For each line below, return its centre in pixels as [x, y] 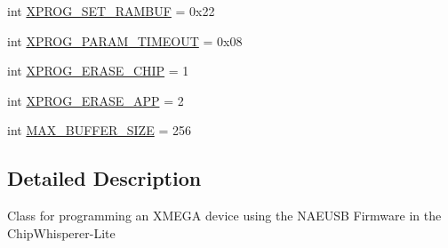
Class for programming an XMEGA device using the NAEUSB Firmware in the [224, 216]
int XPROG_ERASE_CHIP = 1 [98, 71]
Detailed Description [104, 178]
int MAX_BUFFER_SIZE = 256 [99, 130]
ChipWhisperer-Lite [61, 232]
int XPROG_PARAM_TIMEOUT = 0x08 [125, 40]
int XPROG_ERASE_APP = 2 [96, 100]
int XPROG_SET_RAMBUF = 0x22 [111, 11]
